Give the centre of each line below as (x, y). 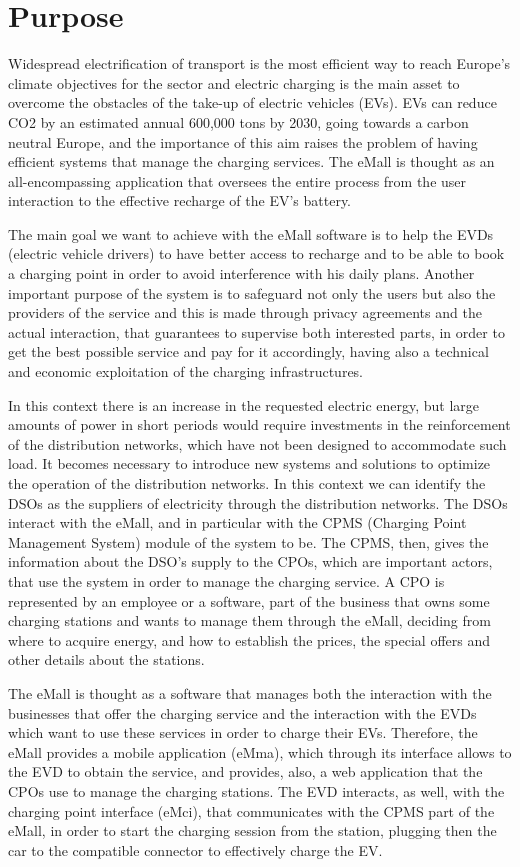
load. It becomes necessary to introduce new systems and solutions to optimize (249, 463)
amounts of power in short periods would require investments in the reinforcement (259, 424)
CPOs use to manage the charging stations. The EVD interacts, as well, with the (256, 790)
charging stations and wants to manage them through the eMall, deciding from (249, 620)
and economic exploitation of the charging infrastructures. (186, 371)
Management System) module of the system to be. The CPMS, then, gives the (248, 541)
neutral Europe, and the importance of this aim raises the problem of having (243, 141)
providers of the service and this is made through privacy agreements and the (245, 312)
